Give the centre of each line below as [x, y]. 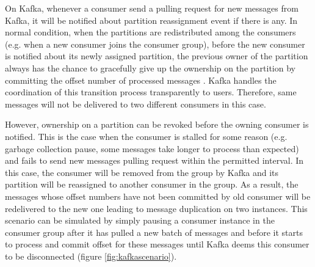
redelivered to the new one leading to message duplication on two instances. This [156, 208]
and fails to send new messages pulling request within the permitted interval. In [154, 160]
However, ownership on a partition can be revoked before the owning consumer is [157, 124]
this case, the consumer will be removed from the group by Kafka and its [142, 172]
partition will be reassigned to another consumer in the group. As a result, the [152, 184]
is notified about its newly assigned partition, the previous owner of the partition [157, 56]
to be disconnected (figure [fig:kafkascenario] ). [91, 256]
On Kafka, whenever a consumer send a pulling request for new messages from [152, 8]
